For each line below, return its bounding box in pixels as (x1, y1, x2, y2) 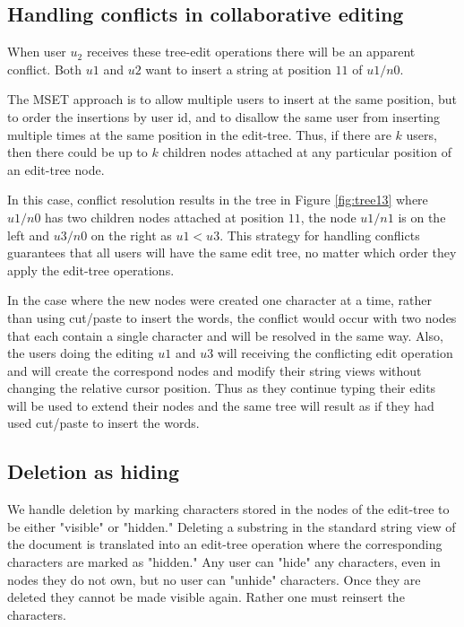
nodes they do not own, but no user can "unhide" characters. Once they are (7, 570, 421, 588)
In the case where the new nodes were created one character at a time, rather (7, 291, 432, 309)
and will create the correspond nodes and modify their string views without (7, 361, 422, 379)
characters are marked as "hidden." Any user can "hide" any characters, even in (7, 553, 441, 571)
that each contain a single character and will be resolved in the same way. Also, (7, 326, 443, 344)
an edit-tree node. (7, 160, 105, 179)
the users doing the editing (7, 344, 154, 362)
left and (7, 225, 50, 244)
